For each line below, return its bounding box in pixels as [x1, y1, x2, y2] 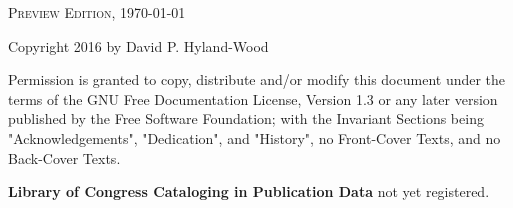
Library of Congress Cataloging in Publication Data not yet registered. [8, 181, 490, 202]
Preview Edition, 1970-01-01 [8, 2, 186, 22]
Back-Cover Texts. [8, 147, 121, 168]
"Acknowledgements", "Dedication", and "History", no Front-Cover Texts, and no [8, 127, 501, 148]
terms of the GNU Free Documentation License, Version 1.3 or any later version [8, 88, 498, 109]
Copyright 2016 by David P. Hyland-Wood [8, 35, 269, 56]
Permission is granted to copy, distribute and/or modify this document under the [8, 69, 506, 90]
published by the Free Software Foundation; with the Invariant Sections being [8, 108, 484, 129]
